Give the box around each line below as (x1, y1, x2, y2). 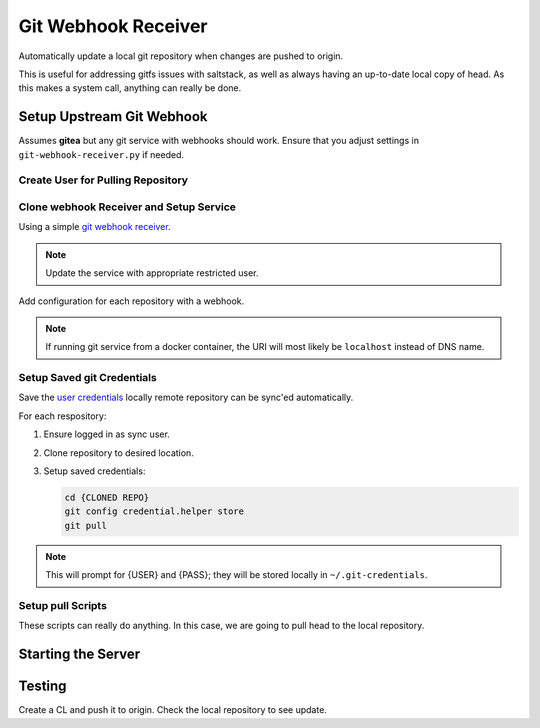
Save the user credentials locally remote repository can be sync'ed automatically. (18, 391, 354, 404)
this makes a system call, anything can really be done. (18, 82, 242, 94)
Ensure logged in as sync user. (43, 428, 170, 440)
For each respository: (18, 410, 107, 422)
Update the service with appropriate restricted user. (45, 267, 259, 279)
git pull (64, 520, 108, 531)
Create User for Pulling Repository (18, 173, 189, 187)
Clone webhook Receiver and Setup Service (18, 200, 237, 214)
